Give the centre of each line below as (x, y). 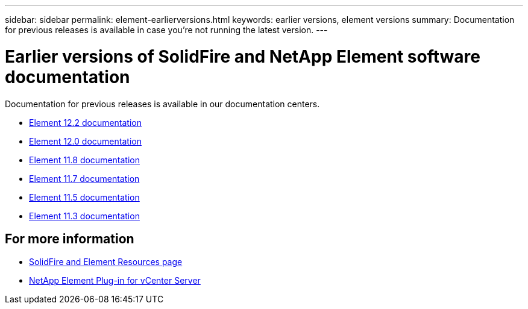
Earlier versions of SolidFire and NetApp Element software (243, 56)
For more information (70, 239)
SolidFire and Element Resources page (106, 262)
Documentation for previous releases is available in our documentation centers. (162, 104)
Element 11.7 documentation (84, 178)
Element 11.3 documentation (84, 216)
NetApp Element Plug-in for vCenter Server (115, 281)
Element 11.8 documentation (84, 160)
